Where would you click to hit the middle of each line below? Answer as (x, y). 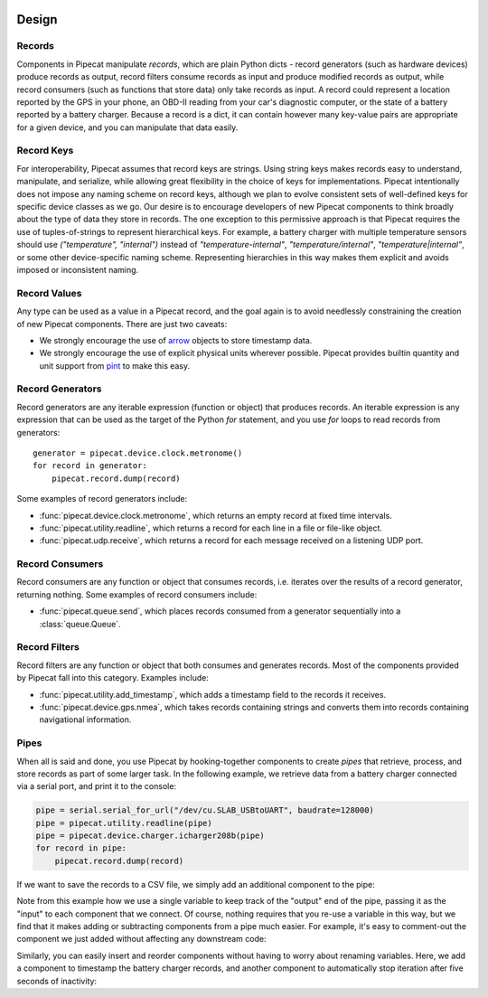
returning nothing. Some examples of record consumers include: (137, 594)
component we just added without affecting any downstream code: (141, 939)
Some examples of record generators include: (102, 499)
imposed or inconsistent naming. (78, 269)
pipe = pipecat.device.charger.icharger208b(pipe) (150, 836)
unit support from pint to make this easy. (115, 365)
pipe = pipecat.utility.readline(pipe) (124, 823)
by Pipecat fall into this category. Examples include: (113, 678)
